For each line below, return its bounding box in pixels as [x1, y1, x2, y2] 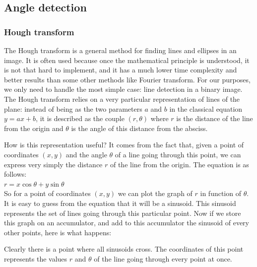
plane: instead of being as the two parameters [4, 103, 142, 114]
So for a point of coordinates [4, 188, 91, 199]
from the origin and [4, 123, 64, 133]
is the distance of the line [176, 113, 253, 124]
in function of [200, 188, 241, 199]
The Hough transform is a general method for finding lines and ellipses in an [4, 45, 237, 55]
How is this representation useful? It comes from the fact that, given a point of [4, 139, 244, 150]
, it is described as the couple [36, 113, 125, 124]
